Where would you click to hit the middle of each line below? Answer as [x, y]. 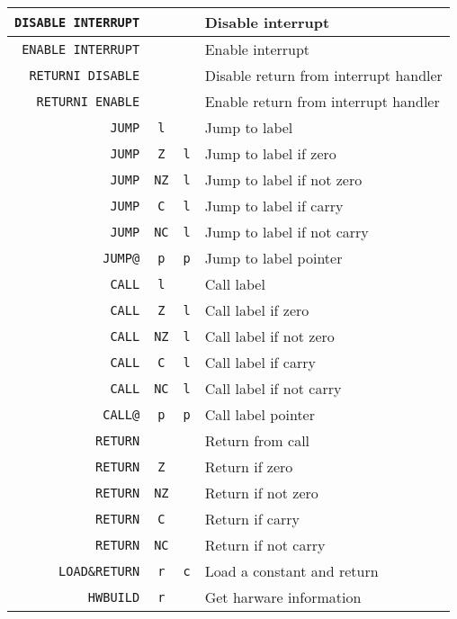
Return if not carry [265, 545]
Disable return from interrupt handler [323, 75]
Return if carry [252, 519]
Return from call [257, 440]
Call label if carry [260, 362]
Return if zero [249, 466]
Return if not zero [261, 493]
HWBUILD [114, 597]
